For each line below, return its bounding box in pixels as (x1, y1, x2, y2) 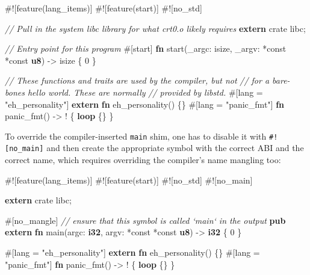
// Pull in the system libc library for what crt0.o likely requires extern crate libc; (5, 22, 306, 34)
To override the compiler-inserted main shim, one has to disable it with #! (5, 129, 278, 142)
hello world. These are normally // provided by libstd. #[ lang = (27, 85, 263, 98)
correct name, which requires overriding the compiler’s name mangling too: (5, 153, 281, 166)
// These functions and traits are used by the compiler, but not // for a (5, 74, 270, 87)
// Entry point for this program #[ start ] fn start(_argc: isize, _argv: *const (5, 42, 287, 55)
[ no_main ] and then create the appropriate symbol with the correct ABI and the (5, 141, 304, 154)
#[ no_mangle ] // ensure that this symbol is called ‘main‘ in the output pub (5, 214, 286, 226)
